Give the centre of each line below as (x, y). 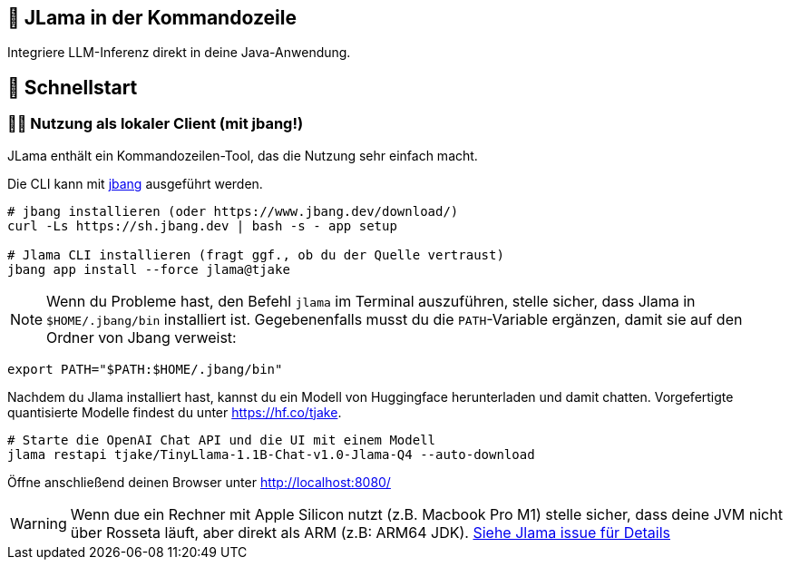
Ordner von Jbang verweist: (141, 337)
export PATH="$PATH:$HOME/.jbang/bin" (145, 369)
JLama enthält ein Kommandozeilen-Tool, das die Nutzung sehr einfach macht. (243, 155)
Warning (39, 523)
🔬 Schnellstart (73, 87)
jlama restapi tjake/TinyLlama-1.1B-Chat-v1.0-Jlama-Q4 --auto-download (271, 454)
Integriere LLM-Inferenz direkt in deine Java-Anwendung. (179, 53)
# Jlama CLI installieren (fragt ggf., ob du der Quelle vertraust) (256, 254)
